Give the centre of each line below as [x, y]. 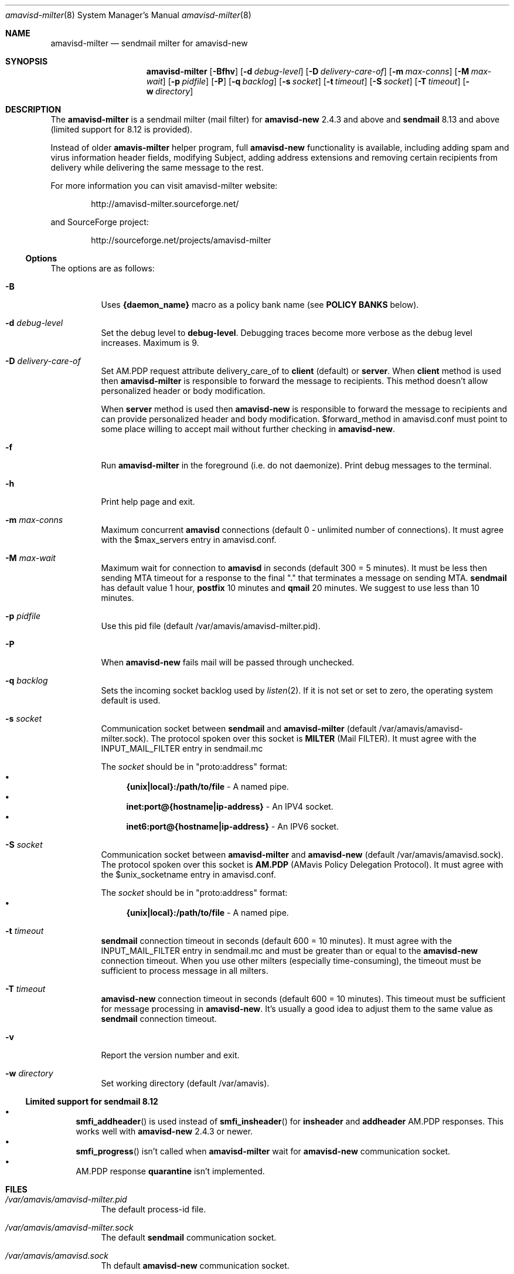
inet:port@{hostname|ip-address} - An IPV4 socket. [230, 806]
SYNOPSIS [27, 61]
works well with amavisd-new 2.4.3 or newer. [164, 1131]
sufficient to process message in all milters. [185, 971]
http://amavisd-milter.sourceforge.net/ [165, 204]
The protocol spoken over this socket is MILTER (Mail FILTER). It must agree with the [314, 738]
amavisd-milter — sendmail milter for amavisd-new [149, 43]
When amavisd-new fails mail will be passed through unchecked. [228, 662]
